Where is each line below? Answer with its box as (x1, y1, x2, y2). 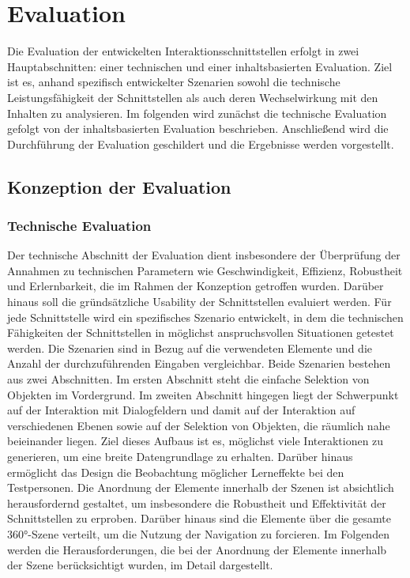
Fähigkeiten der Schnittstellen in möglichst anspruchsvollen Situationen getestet (7, 324, 394, 341)
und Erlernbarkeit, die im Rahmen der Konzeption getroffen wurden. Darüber (7, 278, 384, 294)
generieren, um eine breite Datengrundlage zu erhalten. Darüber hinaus (7, 448, 353, 464)
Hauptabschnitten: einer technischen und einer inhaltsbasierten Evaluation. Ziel (7, 58, 393, 74)
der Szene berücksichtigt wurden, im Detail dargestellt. (7, 557, 273, 573)
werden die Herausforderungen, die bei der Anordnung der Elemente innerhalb (7, 541, 387, 557)
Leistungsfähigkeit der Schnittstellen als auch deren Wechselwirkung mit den (7, 89, 378, 105)
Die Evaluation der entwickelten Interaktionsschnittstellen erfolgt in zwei (7, 43, 359, 59)
